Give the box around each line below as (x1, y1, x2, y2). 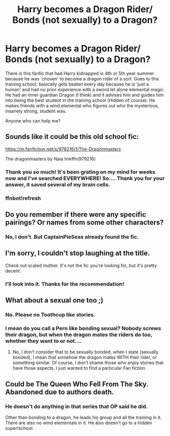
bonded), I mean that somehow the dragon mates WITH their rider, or (12, 354, 157, 361)
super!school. (5, 425, 34, 431)
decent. (5, 267, 21, 274)
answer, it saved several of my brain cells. (5, 181, 110, 188)
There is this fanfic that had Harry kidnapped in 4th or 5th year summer (5, 70, 154, 76)
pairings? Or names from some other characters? (5, 218, 164, 226)
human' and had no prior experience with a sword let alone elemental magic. (5, 86, 165, 92)
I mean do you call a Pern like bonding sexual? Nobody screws (5, 325, 161, 332)
